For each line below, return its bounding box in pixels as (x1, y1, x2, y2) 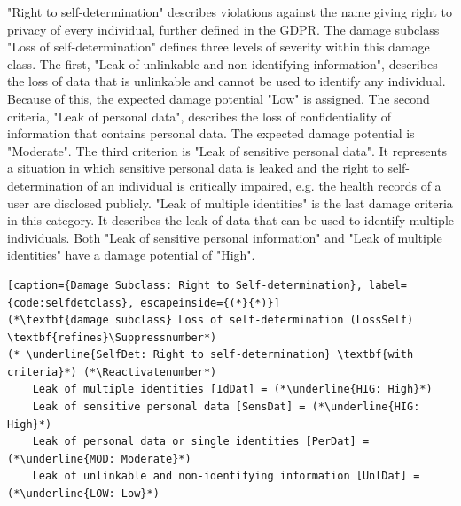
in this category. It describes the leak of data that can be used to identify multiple (7, 211, 454, 230)
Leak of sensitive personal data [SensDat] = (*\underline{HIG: (32, 401, 420, 414)
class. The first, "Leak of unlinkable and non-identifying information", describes (7, 54, 438, 73)
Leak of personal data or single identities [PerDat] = (32, 435, 370, 448)
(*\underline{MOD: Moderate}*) (7, 452, 191, 465)
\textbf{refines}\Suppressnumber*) (7, 331, 217, 344)
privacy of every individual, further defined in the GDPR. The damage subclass (7, 19, 440, 38)
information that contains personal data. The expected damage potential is (7, 124, 415, 143)
